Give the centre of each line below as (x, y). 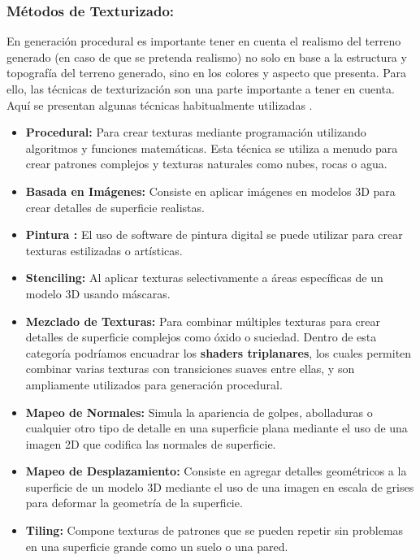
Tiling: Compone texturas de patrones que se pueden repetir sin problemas (214, 530)
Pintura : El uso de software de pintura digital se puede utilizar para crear (214, 234)
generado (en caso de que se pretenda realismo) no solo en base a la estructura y (207, 56)
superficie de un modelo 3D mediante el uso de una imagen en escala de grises (220, 486)
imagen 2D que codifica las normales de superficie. (151, 443)
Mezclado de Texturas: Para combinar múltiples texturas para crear (203, 321)
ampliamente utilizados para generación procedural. (154, 384)
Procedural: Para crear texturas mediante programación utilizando (196, 132)
